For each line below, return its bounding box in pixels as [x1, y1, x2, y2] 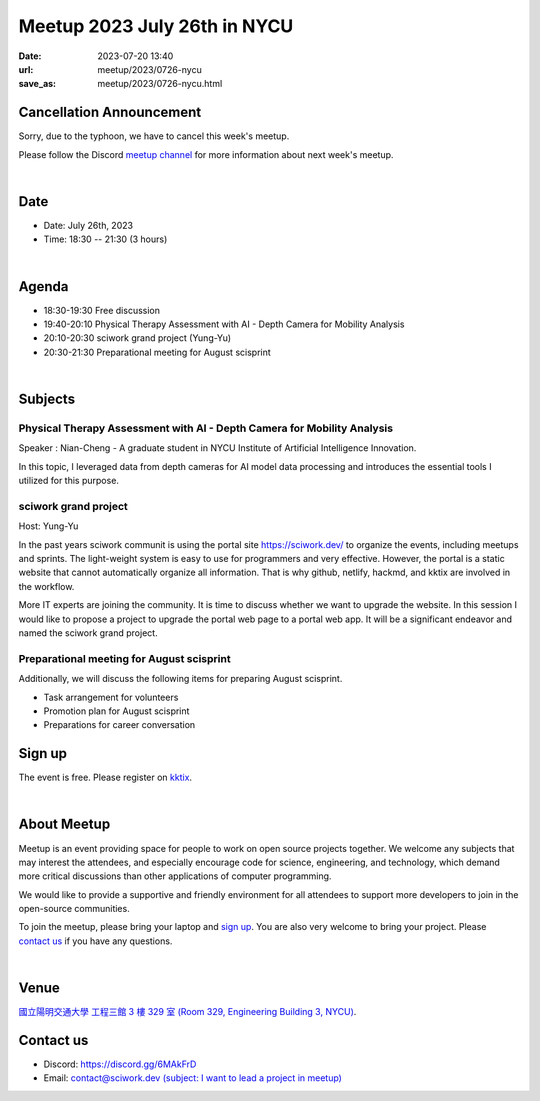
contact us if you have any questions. [18, 935, 173, 947]
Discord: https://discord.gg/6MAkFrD [43, 1058, 197, 1070]
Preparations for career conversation [43, 719, 196, 731]
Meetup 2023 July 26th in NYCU [18, 15, 294, 37]
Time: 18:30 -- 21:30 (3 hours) [43, 233, 168, 245]
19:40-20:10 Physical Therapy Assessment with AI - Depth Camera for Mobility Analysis [43, 318, 405, 330]
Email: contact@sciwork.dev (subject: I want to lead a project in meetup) [43, 1072, 342, 1084]
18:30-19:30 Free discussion [43, 304, 160, 316]
